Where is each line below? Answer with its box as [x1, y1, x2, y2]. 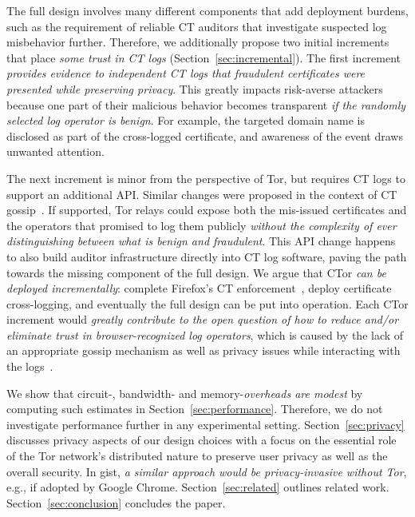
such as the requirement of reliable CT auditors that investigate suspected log [6, 18, 387, 34]
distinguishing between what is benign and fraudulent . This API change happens [6, 233, 396, 249]
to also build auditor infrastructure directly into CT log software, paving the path [6, 248, 407, 264]
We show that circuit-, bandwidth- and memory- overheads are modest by [6, 384, 363, 401]
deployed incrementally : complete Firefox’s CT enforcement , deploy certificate [6, 280, 392, 296]
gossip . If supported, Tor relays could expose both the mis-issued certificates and [6, 201, 407, 218]
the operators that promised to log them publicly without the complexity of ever [6, 217, 397, 233]
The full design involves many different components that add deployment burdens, [6, 2, 409, 18]
